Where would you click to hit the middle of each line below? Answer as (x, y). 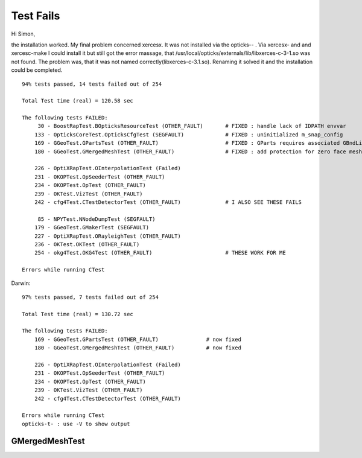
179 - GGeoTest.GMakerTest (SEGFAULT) (92, 227)
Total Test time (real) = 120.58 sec (78, 101)
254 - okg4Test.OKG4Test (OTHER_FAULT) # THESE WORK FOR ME (160, 253)
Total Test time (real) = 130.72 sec (78, 314)
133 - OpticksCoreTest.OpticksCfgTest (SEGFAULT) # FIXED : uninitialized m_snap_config (189, 135)
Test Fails (36, 16)
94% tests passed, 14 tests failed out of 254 (92, 84)
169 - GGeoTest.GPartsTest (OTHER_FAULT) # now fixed (138, 339)
